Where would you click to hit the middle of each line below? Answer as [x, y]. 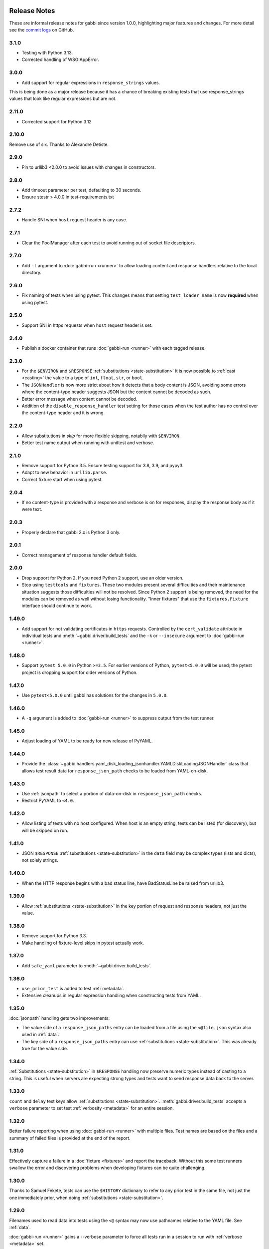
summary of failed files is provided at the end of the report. [70, 1138]
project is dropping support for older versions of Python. [80, 672]
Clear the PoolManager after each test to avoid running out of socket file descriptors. [109, 243]
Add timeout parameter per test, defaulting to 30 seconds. [81, 190]
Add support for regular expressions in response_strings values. [91, 82]
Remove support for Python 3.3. [54, 936]
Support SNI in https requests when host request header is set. [87, 325]
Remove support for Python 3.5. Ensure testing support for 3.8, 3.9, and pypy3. [103, 466]
